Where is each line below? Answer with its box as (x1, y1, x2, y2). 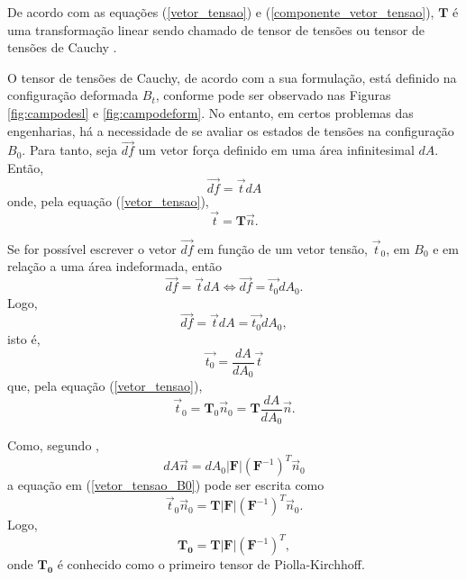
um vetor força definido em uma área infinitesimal (138, 140, 415, 159)
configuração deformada (7, 86, 139, 104)
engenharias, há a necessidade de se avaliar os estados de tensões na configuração (7, 121, 454, 140)
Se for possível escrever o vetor (7, 239, 177, 258)
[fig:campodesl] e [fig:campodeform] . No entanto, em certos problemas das (7, 103, 414, 122)
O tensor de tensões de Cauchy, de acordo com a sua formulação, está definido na (7, 68, 457, 86)
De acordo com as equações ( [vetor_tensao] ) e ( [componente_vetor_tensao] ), (7, 3, 434, 21)
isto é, (7, 329, 41, 348)
